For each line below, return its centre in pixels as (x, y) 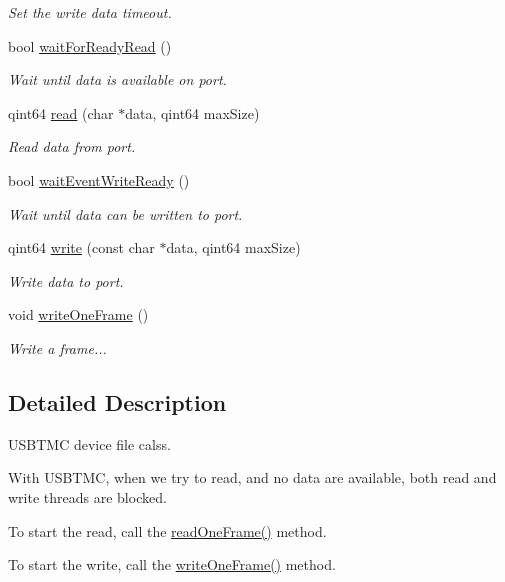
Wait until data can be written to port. (125, 213)
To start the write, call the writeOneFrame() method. (172, 564)
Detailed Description (117, 401)
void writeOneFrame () (78, 314)
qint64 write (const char (81, 247)
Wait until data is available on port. (117, 79)
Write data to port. (66, 280)
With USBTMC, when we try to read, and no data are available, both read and (252, 477)
